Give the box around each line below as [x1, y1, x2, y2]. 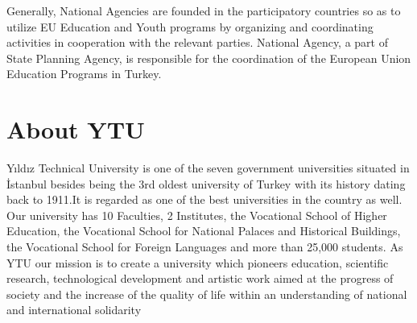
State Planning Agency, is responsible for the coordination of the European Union [6, 49, 411, 66]
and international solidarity [6, 301, 142, 318]
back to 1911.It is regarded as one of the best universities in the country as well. [6, 191, 403, 208]
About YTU [6, 113, 145, 146]
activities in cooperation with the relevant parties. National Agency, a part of [6, 34, 388, 51]
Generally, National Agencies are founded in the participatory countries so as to [6, 2, 401, 19]
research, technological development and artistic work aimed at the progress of [6, 270, 394, 287]
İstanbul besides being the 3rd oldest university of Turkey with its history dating [6, 175, 406, 192]
